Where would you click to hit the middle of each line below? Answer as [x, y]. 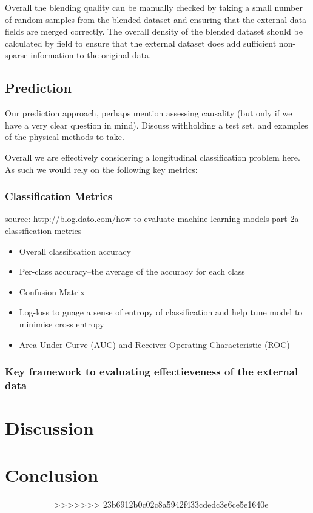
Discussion [49, 428]
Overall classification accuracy [75, 251]
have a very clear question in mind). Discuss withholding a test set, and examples [156, 125]
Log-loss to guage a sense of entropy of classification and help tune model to [161, 312]
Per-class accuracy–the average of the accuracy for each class [132, 271]
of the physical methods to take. [65, 137]
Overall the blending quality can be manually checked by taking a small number [154, 7]
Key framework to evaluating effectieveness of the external [152, 371]
